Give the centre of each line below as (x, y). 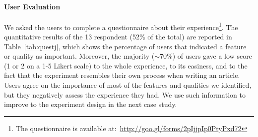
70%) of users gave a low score (206, 56)
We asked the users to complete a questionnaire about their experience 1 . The (121, 26)
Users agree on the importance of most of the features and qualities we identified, (128, 85)
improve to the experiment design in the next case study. (91, 104)
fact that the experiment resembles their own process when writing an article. (122, 75)
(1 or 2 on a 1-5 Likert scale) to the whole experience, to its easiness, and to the (126, 65)
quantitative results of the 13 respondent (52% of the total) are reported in (118, 37)
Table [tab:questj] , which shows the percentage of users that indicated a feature (125, 46)
